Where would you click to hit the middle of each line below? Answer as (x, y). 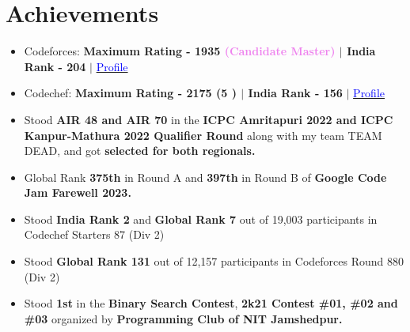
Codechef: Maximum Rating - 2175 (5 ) (130, 93)
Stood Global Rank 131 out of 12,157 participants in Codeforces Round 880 (214, 261)
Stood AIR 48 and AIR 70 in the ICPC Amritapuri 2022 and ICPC (209, 119)
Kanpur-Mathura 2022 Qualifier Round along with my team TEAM (203, 135)
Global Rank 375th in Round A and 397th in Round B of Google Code (205, 177)
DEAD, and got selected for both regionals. (140, 151)
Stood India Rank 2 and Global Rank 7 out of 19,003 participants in (201, 219)
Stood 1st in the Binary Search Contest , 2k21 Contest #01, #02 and (211, 303)
